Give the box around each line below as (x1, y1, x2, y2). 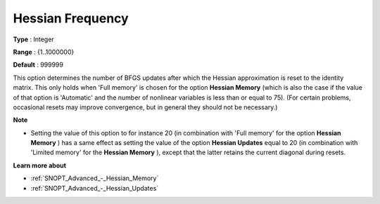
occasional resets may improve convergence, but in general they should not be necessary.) (13, 102, 278, 111)
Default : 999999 (13, 60, 63, 69)
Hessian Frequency (13, 11, 129, 26)
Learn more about (13, 161, 67, 170)
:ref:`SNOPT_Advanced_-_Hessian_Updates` (30, 184, 159, 192)
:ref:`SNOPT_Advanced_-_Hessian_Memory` (30, 174, 159, 182)
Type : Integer (13, 35, 54, 43)
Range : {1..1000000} (13, 48, 75, 56)
